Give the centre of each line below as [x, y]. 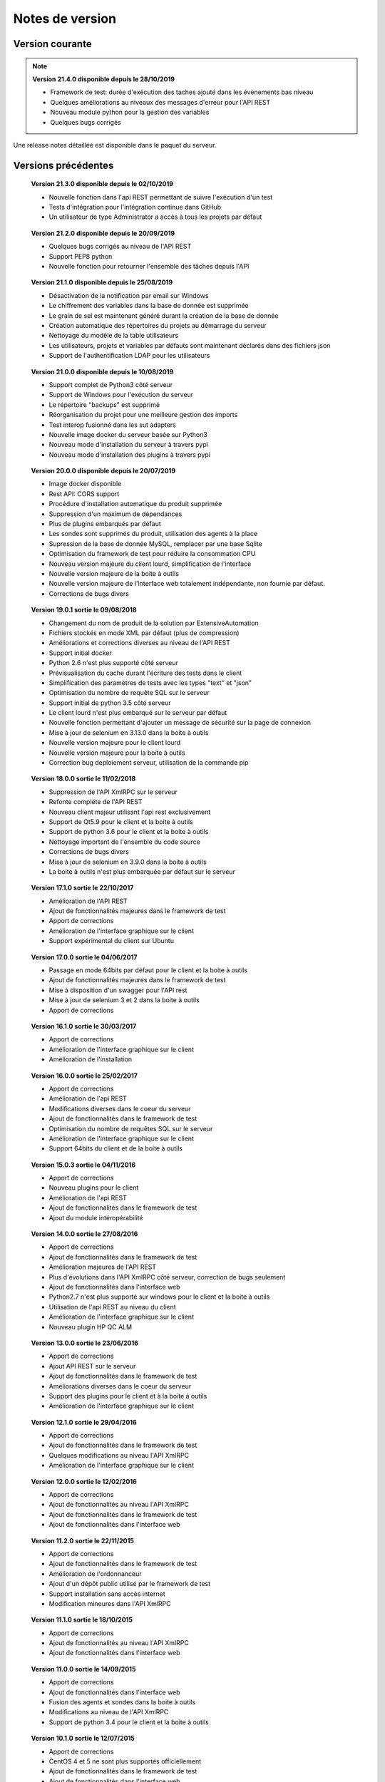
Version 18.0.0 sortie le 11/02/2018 [83, 779]
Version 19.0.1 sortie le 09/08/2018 [84, 610]
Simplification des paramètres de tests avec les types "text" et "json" [150, 683]
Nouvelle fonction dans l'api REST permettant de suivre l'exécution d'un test [161, 197]
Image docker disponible [85, 484]
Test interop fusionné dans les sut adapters [112, 425]
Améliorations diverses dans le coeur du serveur [120, 1386]
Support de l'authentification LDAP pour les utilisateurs [129, 356]
